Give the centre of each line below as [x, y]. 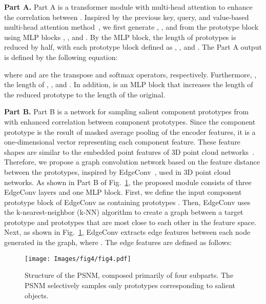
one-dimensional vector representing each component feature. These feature [122, 142]
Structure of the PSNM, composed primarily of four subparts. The [129, 275]
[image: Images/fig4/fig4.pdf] [78, 259]
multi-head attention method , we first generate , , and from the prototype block [131, 27]
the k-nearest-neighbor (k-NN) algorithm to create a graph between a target [124, 212]
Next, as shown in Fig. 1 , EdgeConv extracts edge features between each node [127, 232]
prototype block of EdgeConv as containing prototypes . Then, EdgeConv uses [127, 202]
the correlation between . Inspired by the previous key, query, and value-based [127, 17]
